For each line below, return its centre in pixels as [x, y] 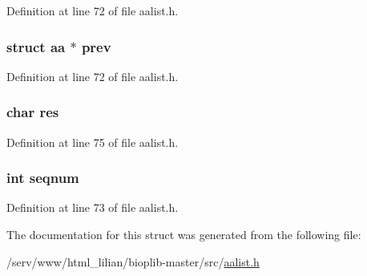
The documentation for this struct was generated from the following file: [184, 235]
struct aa [36, 46]
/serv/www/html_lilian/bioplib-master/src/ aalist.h [133, 261]
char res [33, 112]
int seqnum [43, 178]
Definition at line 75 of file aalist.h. [93, 142]
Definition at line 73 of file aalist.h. [93, 207]
